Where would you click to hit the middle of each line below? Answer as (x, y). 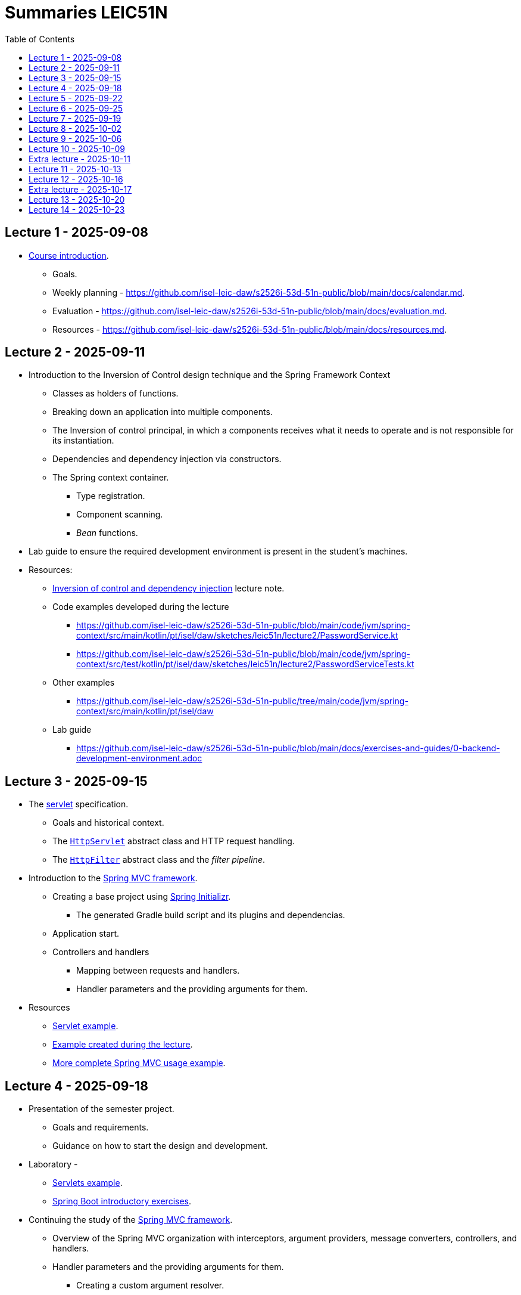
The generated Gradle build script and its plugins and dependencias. (211, 915)
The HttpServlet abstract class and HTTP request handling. (174, 841)
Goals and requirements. (101, 1127)
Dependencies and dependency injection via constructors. (167, 459)
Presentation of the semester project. (102, 1109)
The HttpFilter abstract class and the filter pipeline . (159, 860)
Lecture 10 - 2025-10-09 (77, 148)
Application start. (86, 934)
